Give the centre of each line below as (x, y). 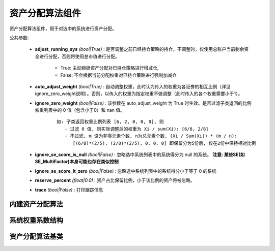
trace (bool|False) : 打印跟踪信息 (69, 190)
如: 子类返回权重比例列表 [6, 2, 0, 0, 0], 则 (110, 122)
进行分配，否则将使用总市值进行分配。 (79, 56)
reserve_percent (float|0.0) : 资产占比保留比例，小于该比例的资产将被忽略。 (115, 180)
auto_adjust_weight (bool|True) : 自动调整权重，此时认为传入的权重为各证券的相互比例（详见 (133, 86)
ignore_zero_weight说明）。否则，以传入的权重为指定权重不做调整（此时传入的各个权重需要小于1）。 (139, 93)
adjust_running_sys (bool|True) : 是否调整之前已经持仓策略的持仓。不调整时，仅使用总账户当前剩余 (140, 49)
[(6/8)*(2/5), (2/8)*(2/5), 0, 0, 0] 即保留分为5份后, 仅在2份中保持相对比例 (164, 143)
